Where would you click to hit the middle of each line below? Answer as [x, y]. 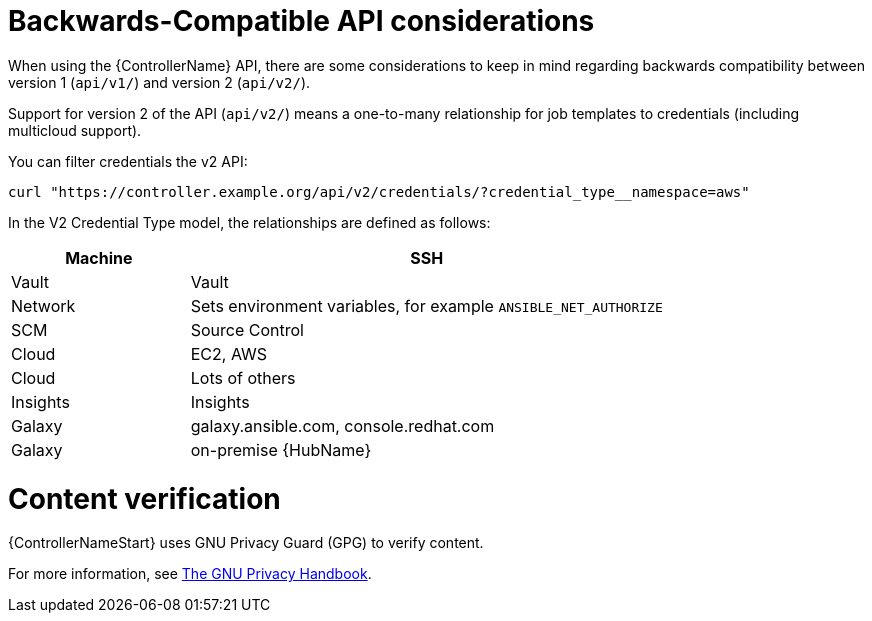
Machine [99, 257]
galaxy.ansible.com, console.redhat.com [342, 425]
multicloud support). [75, 130]
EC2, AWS [229, 353]
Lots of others [243, 377]
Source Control [247, 329]
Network [43, 305]
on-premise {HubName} [281, 449]
